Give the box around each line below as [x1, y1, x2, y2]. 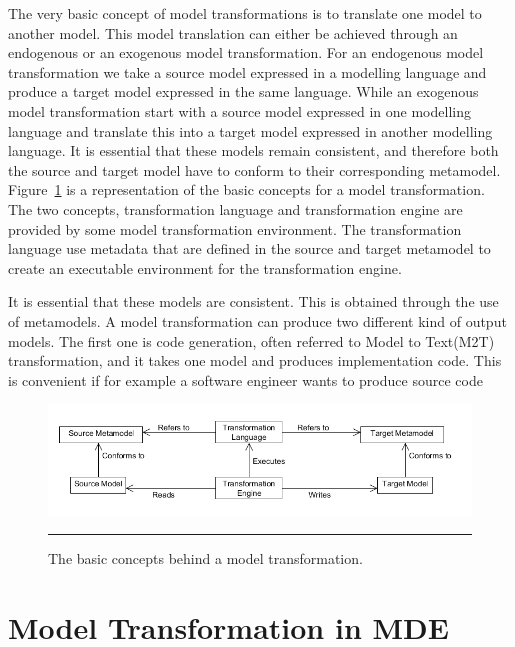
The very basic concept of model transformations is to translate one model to [8, 3, 482, 23]
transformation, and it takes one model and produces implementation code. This [8, 350, 502, 371]
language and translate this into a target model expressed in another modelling [8, 120, 493, 141]
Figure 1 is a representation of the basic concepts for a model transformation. [8, 179, 485, 200]
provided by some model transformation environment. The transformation [8, 218, 462, 239]
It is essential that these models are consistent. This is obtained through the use [8, 291, 499, 312]
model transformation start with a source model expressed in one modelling [8, 100, 471, 121]
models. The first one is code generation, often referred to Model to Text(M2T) [8, 330, 495, 351]
